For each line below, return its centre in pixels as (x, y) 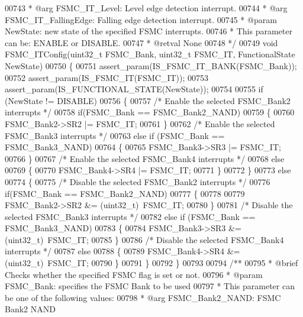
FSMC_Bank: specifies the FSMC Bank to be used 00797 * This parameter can (150, 286)
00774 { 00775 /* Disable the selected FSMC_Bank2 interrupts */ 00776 (138, 181)
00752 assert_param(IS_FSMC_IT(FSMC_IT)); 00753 (107, 77)
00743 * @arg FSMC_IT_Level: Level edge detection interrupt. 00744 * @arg (146, 8)
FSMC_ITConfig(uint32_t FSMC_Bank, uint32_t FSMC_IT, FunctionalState (150, 54)
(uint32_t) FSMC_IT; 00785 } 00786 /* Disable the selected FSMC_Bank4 (144, 239)
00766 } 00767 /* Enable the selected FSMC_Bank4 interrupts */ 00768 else (145, 158)
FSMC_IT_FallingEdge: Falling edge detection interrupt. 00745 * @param (141, 19)
